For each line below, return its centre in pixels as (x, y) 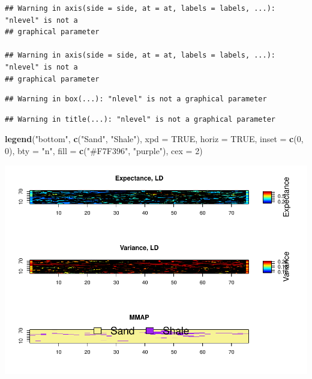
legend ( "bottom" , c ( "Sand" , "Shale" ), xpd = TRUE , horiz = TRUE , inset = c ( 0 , (154, 139)
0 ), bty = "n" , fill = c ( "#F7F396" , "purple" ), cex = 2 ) (104, 150)
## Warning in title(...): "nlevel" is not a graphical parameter (140, 119)
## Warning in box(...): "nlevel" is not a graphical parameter (136, 99)
